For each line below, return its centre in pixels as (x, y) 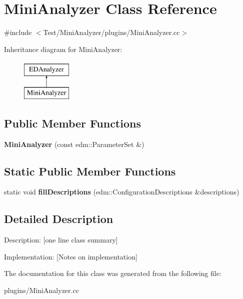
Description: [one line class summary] (61, 240)
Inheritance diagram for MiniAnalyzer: (63, 49)
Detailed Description (59, 219)
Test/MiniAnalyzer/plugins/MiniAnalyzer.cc (111, 32)
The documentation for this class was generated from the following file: (113, 273)
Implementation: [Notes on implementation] (71, 256)
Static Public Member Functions (90, 171)
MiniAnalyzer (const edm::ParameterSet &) (74, 144)
